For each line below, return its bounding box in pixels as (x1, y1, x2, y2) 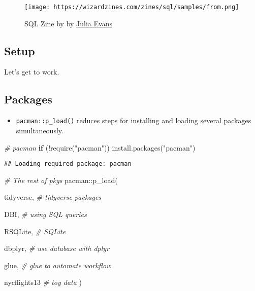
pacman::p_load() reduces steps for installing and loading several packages (16, 115, 251, 126)
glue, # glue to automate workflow (4, 260, 111, 270)
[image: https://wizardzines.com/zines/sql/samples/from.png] (24, 4, 239, 11)
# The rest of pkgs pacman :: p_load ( (4, 174, 118, 185)
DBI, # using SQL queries (4, 208, 87, 219)
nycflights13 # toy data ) (4, 277, 82, 287)
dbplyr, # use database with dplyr (4, 243, 110, 253)
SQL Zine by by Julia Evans (24, 18, 112, 28)
